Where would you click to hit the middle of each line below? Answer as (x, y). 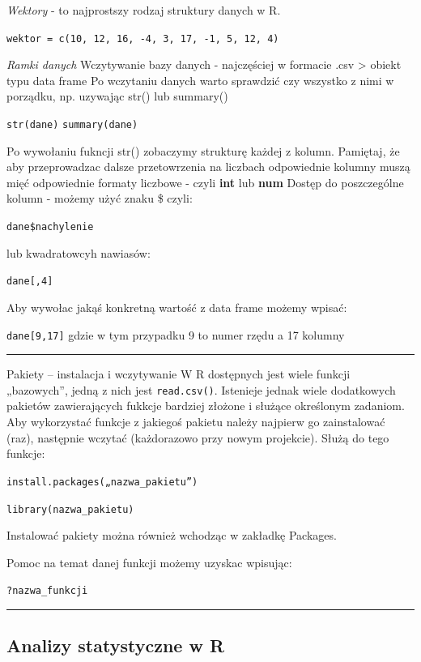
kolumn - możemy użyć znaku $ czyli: (100, 198)
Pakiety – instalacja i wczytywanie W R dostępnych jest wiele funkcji (179, 374)
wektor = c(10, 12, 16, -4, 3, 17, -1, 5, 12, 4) (143, 38)
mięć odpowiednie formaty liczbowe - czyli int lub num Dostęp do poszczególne (205, 182)
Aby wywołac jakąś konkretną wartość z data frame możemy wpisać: (177, 307)
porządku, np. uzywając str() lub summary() (117, 96)
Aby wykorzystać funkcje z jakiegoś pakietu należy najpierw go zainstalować (196, 422)
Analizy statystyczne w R (116, 645)
